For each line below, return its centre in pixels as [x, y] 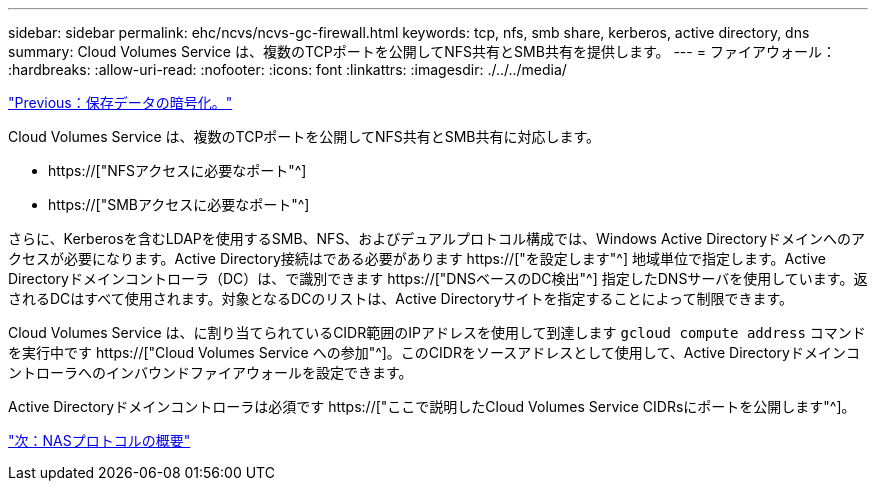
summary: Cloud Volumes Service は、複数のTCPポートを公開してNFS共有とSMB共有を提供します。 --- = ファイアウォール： [422, 51]
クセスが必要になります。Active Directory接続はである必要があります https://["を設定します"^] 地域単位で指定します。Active [417, 258]
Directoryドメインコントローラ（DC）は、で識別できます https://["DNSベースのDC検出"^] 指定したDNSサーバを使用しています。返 [438, 278]
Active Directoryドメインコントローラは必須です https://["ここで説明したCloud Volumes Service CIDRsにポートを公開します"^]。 [432, 406]
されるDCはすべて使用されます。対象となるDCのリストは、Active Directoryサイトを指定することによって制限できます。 [400, 298]
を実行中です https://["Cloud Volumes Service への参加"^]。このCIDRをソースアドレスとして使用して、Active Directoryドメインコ [434, 352]
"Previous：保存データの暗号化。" [120, 102]
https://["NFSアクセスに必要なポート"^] [177, 170]
